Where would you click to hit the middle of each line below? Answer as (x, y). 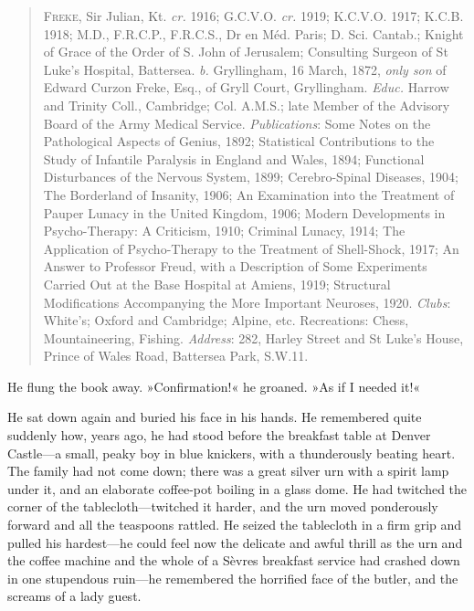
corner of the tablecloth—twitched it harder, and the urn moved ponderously (223, 506)
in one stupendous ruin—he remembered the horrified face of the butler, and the (233, 578)
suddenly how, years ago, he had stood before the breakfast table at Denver (219, 435)
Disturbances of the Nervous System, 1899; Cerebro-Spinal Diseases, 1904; (251, 177)
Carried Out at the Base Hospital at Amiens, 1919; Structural (217, 284)
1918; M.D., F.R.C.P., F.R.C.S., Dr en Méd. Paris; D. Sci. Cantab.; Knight (253, 33)
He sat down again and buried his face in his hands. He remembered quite (215, 417)
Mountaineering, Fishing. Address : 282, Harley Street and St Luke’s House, (253, 337)
